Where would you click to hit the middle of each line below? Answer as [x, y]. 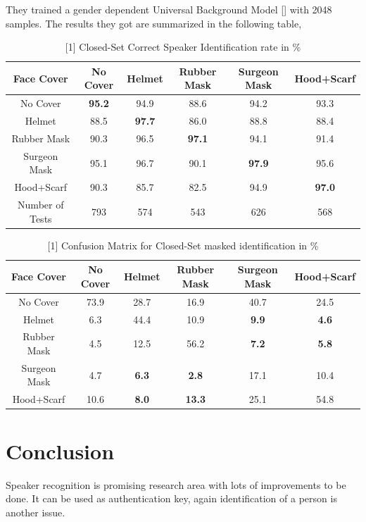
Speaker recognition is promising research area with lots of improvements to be [176, 484]
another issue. [36, 512]
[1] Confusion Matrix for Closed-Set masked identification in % [183, 245]
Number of [41, 205]
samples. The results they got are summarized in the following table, [154, 23]
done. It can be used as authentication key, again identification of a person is [171, 498]
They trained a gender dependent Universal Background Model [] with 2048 [169, 9]
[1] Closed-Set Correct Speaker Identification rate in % [183, 47]
